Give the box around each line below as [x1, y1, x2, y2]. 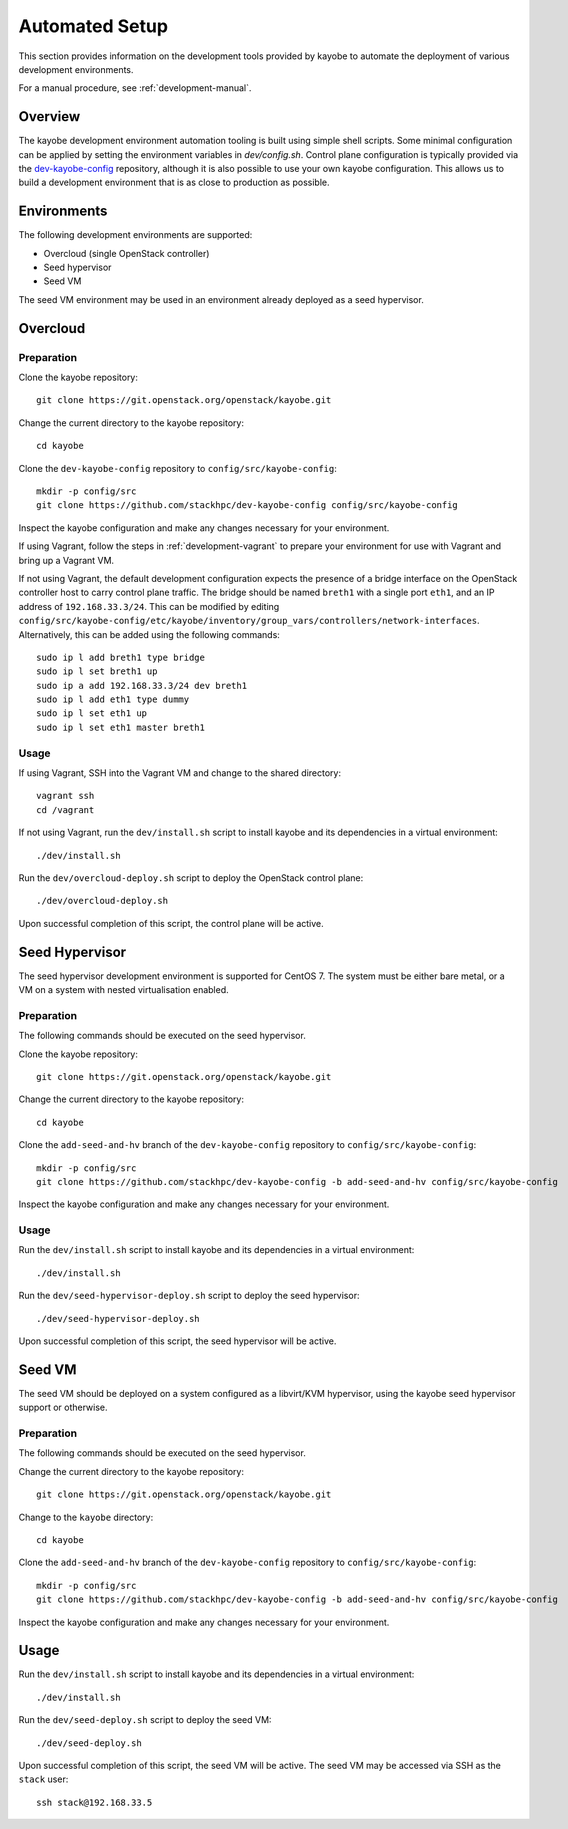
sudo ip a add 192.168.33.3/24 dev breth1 [36, 680, 248, 691]
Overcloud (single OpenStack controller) [43, 247, 210, 259]
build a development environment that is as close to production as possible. [18, 176, 330, 189]
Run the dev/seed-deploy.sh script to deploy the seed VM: [18, 1714, 272, 1726]
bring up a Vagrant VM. [18, 554, 115, 566]
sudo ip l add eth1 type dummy [36, 694, 190, 705]
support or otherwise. [18, 1401, 109, 1414]
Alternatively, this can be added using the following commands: [18, 628, 280, 640]
